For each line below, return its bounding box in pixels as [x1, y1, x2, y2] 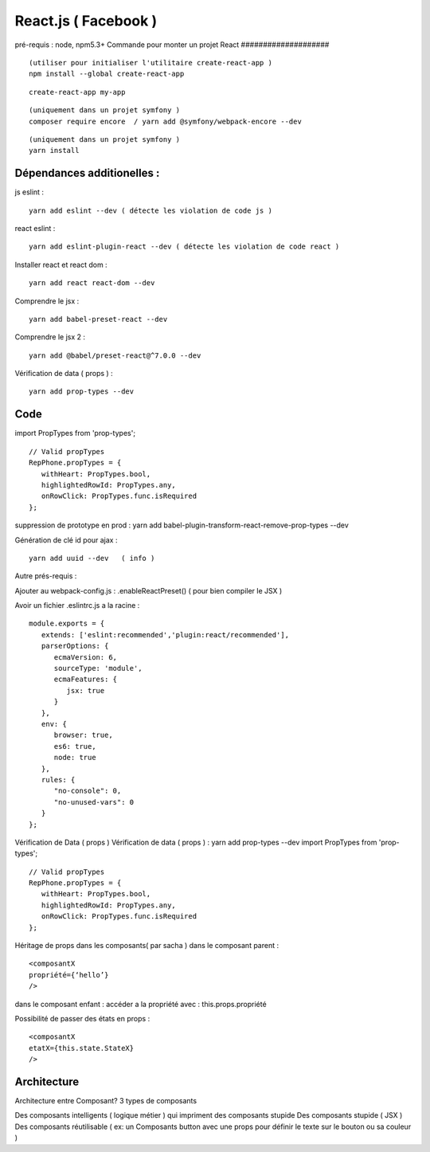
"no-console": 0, [53, 786, 122, 796]
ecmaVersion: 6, [53, 652, 118, 661]
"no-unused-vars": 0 [53, 797, 135, 806]
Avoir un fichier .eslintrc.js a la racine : [14, 601, 140, 610]
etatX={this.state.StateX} [29, 1044, 135, 1052]
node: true [53, 753, 96, 762]
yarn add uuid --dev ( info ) [29, 554, 155, 562]
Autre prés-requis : [14, 571, 77, 581]
